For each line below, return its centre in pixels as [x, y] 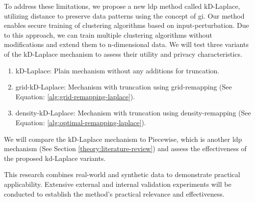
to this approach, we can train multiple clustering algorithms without [108, 34]
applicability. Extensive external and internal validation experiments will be [118, 184]
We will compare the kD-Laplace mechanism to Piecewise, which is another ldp [123, 139]
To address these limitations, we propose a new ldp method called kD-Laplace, [122, 6]
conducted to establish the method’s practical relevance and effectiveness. [114, 193]
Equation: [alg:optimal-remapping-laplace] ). [81, 122]
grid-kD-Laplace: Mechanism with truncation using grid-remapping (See [124, 87]
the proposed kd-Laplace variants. [55, 158]
